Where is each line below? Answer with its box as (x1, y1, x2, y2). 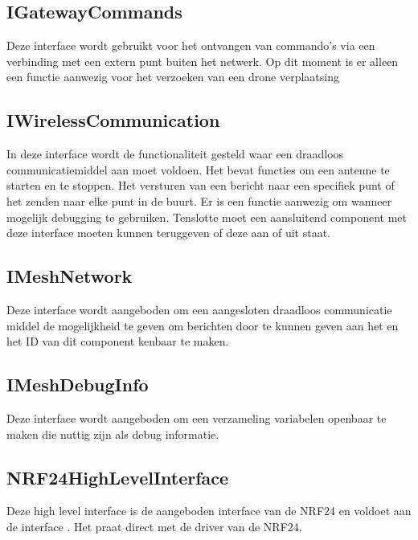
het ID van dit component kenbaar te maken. (6, 333, 229, 350)
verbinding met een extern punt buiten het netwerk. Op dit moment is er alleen (6, 52, 399, 69)
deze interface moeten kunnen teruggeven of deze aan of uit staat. (6, 224, 331, 241)
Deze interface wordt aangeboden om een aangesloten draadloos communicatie (6, 301, 392, 317)
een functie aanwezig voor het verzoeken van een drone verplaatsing (6, 68, 339, 85)
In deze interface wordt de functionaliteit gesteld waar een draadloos (6, 145, 344, 162)
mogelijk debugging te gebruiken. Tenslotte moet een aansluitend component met (6, 208, 407, 225)
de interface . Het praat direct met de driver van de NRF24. (6, 517, 302, 534)
